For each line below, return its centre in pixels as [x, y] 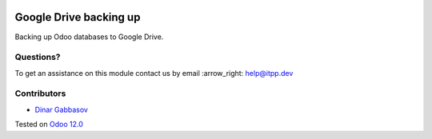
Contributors [40, 93]
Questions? [38, 58]
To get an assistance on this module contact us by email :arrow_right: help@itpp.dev [154, 73]
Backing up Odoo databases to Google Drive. [89, 37]
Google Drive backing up [78, 17]
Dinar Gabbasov [61, 109]
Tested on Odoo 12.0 [49, 125]
